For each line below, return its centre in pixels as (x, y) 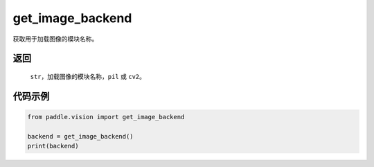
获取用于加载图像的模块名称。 (55, 39)
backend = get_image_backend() (81, 136)
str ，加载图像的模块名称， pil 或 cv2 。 (88, 76)
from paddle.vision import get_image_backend (106, 117)
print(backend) (53, 146)
